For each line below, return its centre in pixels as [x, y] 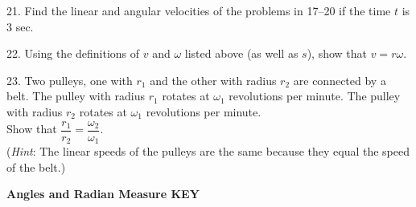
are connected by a [340, 80]
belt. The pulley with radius [76, 96]
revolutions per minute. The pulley [315, 96]
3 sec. [20, 26]
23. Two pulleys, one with [70, 80]
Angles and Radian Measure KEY [103, 194]
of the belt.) [36, 166]
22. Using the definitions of [73, 53]
